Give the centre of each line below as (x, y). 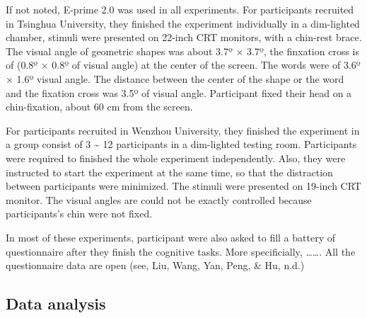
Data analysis (56, 303)
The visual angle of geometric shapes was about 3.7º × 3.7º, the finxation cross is (182, 51)
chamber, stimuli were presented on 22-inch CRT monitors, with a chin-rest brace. (184, 37)
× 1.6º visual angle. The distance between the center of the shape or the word (175, 78)
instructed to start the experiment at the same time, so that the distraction (169, 172)
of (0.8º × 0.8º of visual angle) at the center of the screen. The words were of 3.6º (183, 65)
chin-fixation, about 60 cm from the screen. (99, 107)
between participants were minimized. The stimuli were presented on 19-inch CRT (183, 186)
